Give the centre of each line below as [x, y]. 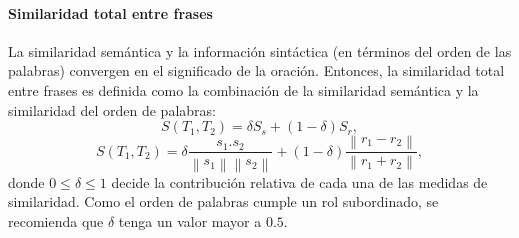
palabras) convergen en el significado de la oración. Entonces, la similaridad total [256, 70]
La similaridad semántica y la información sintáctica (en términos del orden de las [260, 50]
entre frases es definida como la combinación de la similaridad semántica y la [243, 89]
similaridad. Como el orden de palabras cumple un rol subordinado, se [223, 201]
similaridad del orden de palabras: [112, 109]
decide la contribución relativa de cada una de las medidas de [299, 181]
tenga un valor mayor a [190, 220]
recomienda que [56, 220]
